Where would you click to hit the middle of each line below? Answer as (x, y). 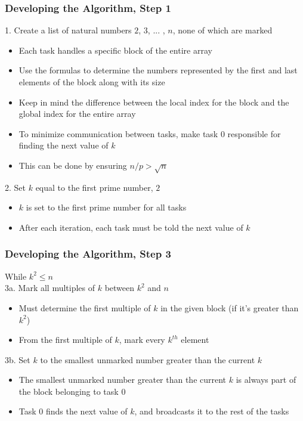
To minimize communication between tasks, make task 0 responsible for (150, 133)
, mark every (142, 340)
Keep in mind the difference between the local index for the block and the (154, 102)
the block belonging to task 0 (72, 391)
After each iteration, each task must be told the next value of (131, 227)
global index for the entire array (77, 114)
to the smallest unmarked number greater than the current (148, 359)
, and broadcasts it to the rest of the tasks (212, 411)
